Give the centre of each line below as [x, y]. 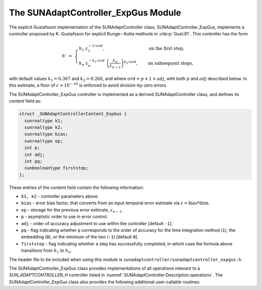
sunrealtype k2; [44, 127]
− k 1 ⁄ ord [97, 61]
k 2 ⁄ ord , [131, 63]
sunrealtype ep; [44, 141]
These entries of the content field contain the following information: [76, 187]
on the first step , [166, 48]
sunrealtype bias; [46, 134]
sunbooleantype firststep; [57, 168]
